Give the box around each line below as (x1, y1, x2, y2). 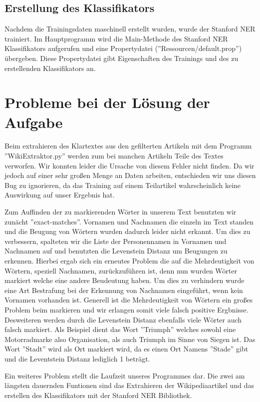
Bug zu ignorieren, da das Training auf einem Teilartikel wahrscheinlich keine (4, 179, 241, 190)
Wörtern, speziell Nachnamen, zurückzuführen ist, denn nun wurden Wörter (4, 265, 237, 275)
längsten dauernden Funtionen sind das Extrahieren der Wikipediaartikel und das (4, 380, 254, 390)
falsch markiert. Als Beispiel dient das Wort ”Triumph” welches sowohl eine (4, 324, 236, 334)
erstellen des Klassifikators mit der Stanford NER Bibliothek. (4, 389, 192, 400)
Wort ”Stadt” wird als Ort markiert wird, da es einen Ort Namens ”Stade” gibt (4, 343, 249, 354)
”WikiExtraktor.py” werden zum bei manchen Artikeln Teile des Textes (4, 150, 224, 161)
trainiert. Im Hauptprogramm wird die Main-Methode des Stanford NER (4, 33, 228, 43)
